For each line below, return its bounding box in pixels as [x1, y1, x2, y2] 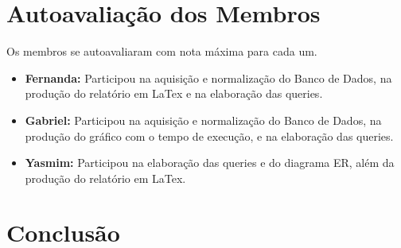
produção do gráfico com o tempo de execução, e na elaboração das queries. [25, 127, 394, 144]
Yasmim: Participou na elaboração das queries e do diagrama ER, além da [25, 154, 395, 171]
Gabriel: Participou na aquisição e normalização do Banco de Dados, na [25, 111, 382, 128]
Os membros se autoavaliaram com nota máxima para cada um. [6, 43, 317, 60]
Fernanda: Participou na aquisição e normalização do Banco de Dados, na [25, 69, 392, 86]
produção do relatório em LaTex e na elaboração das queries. [25, 85, 323, 102]
